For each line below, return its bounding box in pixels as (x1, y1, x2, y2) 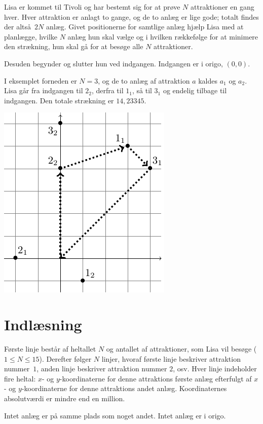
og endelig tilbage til (163, 85, 227, 96)
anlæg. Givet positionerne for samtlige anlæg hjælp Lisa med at (46, 21, 244, 32)
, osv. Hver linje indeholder (173, 363, 257, 374)
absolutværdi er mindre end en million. (4, 393, 125, 404)
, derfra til (91, 85, 124, 96)
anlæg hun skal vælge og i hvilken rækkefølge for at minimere (67, 31, 258, 42)
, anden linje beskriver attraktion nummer (36, 363, 167, 374)
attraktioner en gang (191, 2, 254, 12)
